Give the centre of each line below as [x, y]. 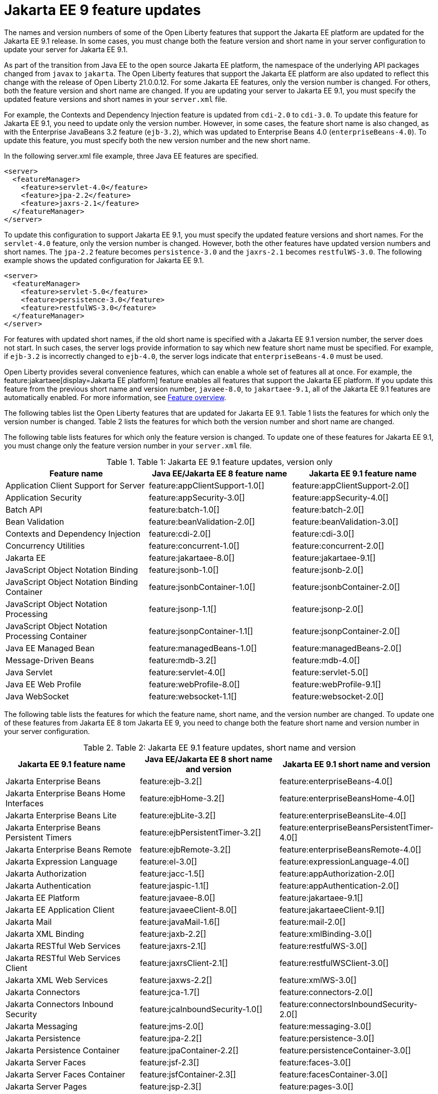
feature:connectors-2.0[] [326, 992]
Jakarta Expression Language [62, 861]
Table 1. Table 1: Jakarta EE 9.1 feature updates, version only [220, 462]
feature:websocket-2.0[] [338, 696]
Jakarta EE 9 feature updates [102, 10]
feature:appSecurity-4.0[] [340, 497]
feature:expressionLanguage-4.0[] [344, 861]
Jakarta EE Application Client [60, 909]
